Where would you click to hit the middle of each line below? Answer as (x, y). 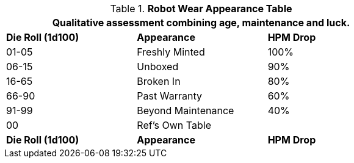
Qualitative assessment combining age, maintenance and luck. (201, 23)
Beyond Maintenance (186, 110)
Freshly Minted (171, 52)
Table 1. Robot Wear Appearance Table (201, 9)
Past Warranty (169, 96)
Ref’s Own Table (174, 125)
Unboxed (158, 67)
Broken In (159, 81)
